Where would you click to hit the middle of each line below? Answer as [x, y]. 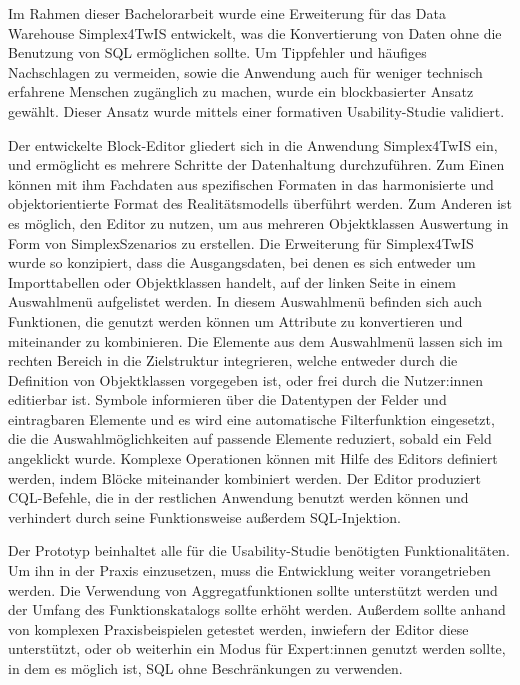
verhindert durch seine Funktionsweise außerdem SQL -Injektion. [204, 516]
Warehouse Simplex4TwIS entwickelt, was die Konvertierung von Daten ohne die [255, 32]
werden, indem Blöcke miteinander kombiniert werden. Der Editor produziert [245, 477]
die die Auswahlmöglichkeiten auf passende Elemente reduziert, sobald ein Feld [250, 438]
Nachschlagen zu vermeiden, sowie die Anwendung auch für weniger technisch [245, 71]
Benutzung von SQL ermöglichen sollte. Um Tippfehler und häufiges [217, 52]
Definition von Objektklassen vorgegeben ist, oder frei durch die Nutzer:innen [246, 379]
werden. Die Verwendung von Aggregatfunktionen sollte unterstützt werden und [253, 589]
